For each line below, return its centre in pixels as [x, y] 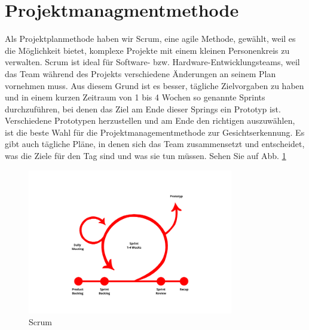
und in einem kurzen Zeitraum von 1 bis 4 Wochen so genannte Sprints [135, 97]
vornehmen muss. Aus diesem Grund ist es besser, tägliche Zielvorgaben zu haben [154, 85]
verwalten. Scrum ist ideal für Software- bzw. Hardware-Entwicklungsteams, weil [152, 62]
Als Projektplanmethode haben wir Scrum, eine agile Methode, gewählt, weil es [150, 39]
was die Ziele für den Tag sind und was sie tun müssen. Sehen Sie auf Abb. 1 [146, 156]
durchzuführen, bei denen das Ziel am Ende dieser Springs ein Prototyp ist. [143, 109]
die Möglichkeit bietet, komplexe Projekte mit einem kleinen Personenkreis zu [147, 50]
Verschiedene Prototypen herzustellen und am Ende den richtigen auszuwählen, [150, 120]
